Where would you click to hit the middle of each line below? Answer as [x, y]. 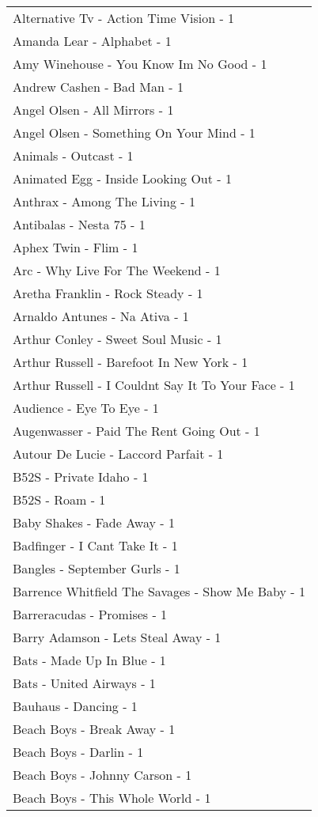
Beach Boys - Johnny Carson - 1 [102, 775]
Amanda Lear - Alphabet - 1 [92, 41]
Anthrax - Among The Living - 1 [104, 201]
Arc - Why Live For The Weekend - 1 [117, 270]
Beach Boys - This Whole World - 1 [112, 798]
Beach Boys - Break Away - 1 [94, 729]
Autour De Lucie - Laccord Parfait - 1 [118, 454]
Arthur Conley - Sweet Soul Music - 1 [117, 339]
